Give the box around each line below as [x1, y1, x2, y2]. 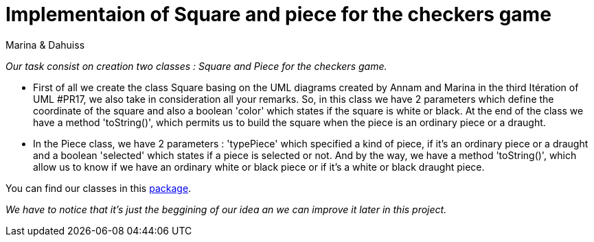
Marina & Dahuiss [5, 38, 85, 51]
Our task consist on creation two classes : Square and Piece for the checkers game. [5, 60, 387, 72]
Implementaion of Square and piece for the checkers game [5, 3, 551, 26]
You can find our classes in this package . [5, 182, 192, 194]
